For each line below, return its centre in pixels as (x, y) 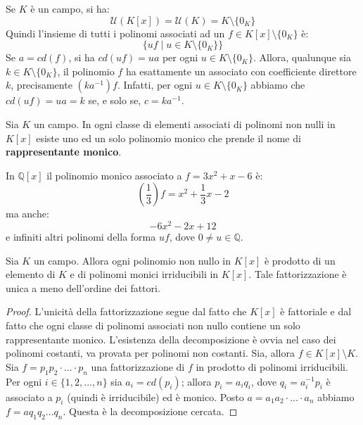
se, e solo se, (115, 100)
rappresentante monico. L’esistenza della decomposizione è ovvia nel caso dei (171, 339)
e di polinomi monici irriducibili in (144, 274)
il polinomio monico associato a (114, 175)
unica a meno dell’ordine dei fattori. (83, 287)
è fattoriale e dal (316, 311)
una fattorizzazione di (138, 366)
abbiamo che (278, 85)
